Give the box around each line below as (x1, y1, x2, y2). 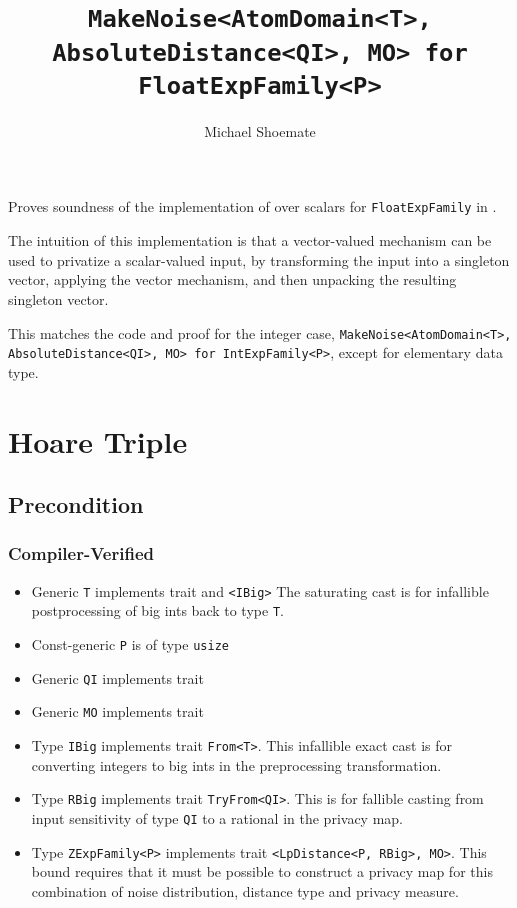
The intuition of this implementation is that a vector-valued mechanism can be (8, 230, 492, 251)
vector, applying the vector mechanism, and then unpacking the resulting (8, 269, 457, 290)
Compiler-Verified (8, 541, 154, 566)
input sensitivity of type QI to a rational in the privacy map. (31, 807, 403, 828)
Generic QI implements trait (31, 667, 204, 688)
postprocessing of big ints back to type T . (31, 600, 284, 621)
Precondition (8, 489, 144, 520)
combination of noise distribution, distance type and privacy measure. (31, 880, 459, 901)
